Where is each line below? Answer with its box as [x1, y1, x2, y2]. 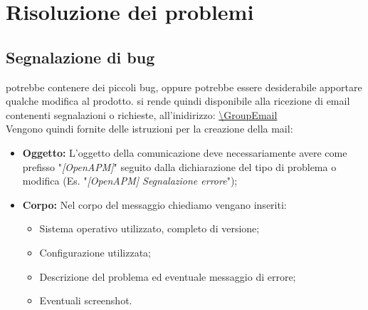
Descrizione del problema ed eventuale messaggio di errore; [39, 269, 296, 284]
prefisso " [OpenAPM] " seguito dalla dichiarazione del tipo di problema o [22, 159, 337, 174]
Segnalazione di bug [6, 46, 155, 68]
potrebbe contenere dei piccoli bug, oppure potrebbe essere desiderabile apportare [6, 79, 362, 94]
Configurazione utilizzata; [39, 244, 151, 259]
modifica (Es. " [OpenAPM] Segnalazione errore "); [22, 173, 238, 188]
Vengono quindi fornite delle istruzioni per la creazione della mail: [6, 121, 293, 136]
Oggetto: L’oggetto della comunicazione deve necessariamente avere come [22, 145, 347, 160]
